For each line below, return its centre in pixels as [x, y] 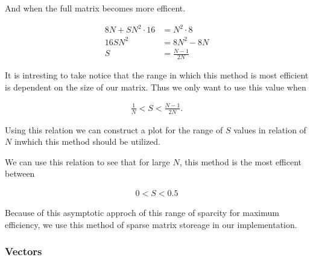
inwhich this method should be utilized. [87, 141]
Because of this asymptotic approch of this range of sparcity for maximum [142, 212]
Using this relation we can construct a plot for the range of [114, 129]
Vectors [24, 251]
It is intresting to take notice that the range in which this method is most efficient [157, 75]
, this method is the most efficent [241, 161]
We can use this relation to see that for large [87, 161]
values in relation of [270, 129]
